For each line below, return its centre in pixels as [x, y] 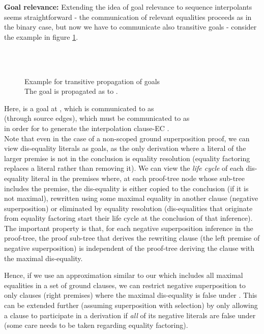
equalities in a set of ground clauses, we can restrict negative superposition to [125, 285]
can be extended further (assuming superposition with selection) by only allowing [131, 305]
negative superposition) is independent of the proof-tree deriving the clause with [129, 248]
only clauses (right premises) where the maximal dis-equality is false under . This [131, 295]
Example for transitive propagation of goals [92, 81]
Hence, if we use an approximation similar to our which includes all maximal [124, 275]
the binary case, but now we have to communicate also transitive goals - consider [130, 27]
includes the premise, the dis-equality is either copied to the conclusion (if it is [126, 188]
